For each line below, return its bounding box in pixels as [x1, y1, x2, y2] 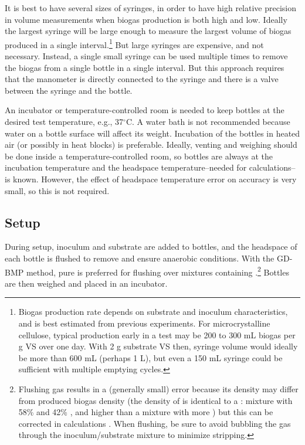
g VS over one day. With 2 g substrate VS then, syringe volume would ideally [18, 340, 298, 352]
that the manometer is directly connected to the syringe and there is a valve [5, 73, 279, 85]
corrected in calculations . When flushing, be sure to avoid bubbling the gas [18, 417, 291, 429]
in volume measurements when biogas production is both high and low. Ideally [5, 13, 287, 25]
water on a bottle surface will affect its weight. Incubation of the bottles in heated [5, 127, 300, 139]
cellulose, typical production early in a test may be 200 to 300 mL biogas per [18, 328, 296, 341]
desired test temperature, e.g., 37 [5, 116, 124, 127]
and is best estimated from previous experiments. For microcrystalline [18, 317, 270, 329]
